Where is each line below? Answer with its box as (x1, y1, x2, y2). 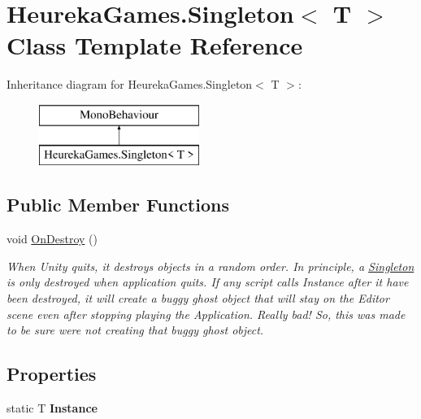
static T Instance (7, 399, 98, 417)
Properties (7, 361, 97, 386)
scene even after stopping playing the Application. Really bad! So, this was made (7, 305, 406, 322)
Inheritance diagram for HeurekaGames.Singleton (7, 76, 253, 93)
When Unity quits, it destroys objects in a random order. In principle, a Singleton (7, 257, 414, 274)
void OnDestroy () (7, 230, 98, 247)
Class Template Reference (7, 28, 303, 62)
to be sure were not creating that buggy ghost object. (7, 321, 264, 338)
